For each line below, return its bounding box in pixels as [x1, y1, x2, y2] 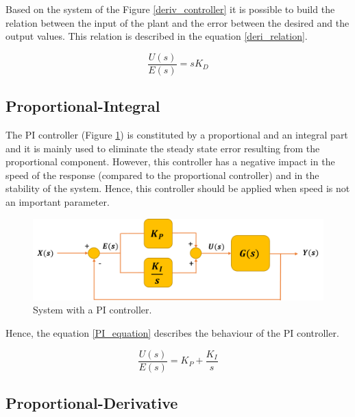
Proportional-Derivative [5, 392, 178, 414]
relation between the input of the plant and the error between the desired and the [5, 15, 350, 29]
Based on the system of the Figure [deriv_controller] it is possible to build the [5, 2, 335, 16]
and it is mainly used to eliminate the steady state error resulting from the [5, 141, 320, 155]
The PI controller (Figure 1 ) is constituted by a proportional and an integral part [5, 128, 348, 142]
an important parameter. [5, 195, 110, 209]
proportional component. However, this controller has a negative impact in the [5, 154, 335, 169]
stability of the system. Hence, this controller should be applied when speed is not [5, 181, 350, 195]
